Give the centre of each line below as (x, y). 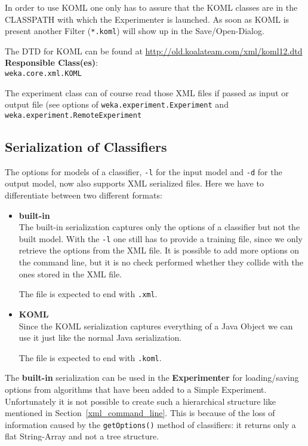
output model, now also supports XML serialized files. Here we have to (134, 183)
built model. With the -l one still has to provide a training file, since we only (161, 238)
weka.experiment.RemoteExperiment (73, 115)
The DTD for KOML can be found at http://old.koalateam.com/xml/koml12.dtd (154, 51)
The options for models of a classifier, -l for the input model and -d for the (144, 171)
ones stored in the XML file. (70, 274)
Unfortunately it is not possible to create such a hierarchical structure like (141, 401)
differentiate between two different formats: (84, 195)
